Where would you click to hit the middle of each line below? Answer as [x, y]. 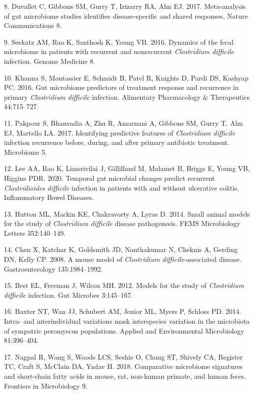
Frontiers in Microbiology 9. [46, 385]
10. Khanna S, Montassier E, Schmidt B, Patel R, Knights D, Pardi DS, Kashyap [126, 77]
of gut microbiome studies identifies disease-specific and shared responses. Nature [126, 15]
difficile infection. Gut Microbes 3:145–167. [68, 295]
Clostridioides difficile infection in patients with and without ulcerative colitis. [122, 187]
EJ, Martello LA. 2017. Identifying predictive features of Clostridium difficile [120, 132]
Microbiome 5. [25, 152]
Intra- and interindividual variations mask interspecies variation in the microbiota [127, 321]
